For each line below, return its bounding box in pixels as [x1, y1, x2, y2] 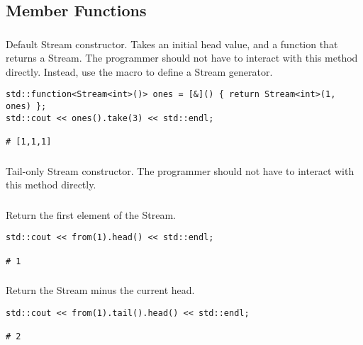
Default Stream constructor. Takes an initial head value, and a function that [6, 36, 338, 51]
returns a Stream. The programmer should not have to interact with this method [6, 50, 358, 65]
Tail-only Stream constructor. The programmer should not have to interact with [6, 163, 354, 178]
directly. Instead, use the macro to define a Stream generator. [6, 64, 273, 79]
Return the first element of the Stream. [6, 207, 176, 222]
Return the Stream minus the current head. [6, 283, 195, 298]
